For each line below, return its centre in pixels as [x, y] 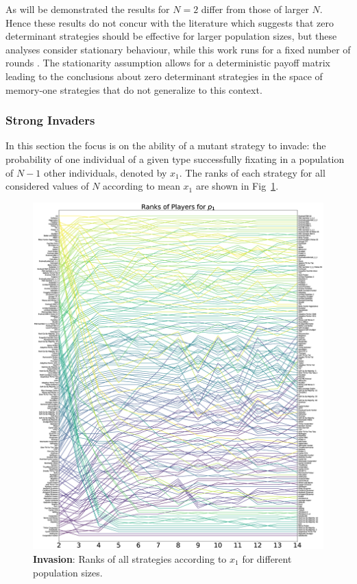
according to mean [141, 186]
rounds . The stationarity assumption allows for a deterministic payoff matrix [168, 63]
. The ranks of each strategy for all [252, 172]
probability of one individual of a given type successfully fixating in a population [175, 158]
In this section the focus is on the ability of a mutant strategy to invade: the [166, 145]
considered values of [47, 186]
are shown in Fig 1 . [237, 186]
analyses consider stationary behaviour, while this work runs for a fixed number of [178, 49]
